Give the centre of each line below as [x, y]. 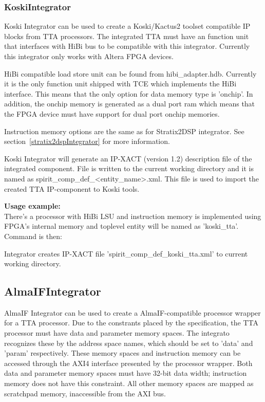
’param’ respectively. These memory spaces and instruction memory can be [122, 353]
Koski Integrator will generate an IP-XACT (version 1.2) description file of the [128, 158]
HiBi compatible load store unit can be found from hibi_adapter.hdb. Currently [130, 73]
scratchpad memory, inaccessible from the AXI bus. [85, 393]
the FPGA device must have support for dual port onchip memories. [112, 113]
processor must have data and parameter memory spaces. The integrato [117, 333]
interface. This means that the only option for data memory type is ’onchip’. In [129, 93]
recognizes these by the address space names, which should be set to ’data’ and [129, 343]
